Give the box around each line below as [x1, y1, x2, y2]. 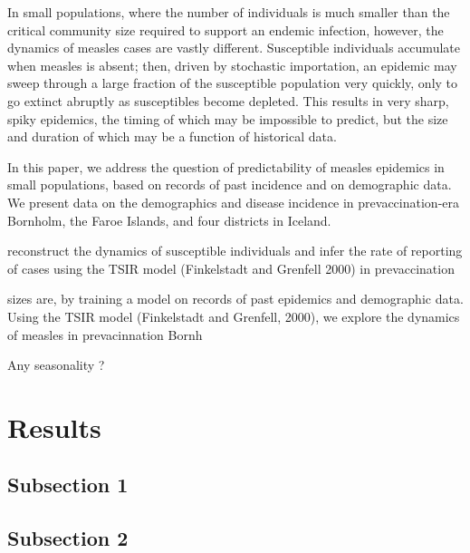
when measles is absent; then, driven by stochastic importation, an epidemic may [7, 55, 457, 74]
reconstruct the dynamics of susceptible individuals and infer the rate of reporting [7, 241, 463, 260]
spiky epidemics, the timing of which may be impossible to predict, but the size [7, 109, 448, 128]
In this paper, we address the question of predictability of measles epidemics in [7, 157, 445, 176]
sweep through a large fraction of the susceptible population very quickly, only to [7, 73, 458, 92]
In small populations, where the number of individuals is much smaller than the [7, 3, 450, 21]
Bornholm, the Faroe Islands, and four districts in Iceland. [7, 210, 331, 229]
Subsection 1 [7, 471, 129, 499]
